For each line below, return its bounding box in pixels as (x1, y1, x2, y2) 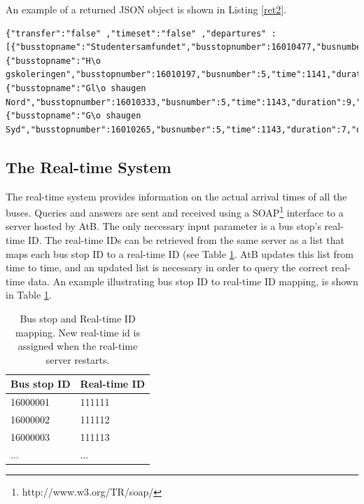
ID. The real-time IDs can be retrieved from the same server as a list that (27, 232, 344, 247)
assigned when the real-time (17, 339, 138, 353)
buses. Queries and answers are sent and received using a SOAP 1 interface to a (6, 203, 344, 219)
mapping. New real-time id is (15, 325, 140, 339)
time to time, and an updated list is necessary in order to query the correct (6, 260, 328, 275)
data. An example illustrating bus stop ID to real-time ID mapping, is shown (27, 273, 358, 288)
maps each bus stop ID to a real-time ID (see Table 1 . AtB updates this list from (6, 246, 353, 261)
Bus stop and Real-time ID (20, 311, 136, 325)
